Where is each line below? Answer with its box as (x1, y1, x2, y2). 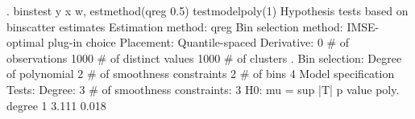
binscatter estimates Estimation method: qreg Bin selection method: (6, 18, 343, 35)
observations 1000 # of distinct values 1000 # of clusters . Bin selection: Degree (6, 49, 402, 66)
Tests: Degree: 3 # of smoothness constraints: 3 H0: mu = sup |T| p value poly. (6, 80, 400, 97)
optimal (6, 34, 44, 51)
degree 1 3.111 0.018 (6, 96, 106, 113)
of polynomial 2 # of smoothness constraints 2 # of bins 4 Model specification (6, 65, 395, 82)
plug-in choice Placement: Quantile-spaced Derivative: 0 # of (48, 34, 350, 51)
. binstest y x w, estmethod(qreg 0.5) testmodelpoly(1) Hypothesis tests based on (6, 2, 409, 18)
